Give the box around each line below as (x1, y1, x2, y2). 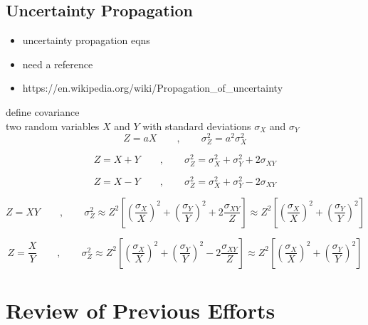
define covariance (6, 104, 80, 119)
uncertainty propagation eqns (22, 33, 150, 48)
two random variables (6, 118, 100, 133)
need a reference (22, 56, 93, 71)
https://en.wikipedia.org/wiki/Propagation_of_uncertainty (22, 80, 283, 95)
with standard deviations (142, 118, 251, 133)
